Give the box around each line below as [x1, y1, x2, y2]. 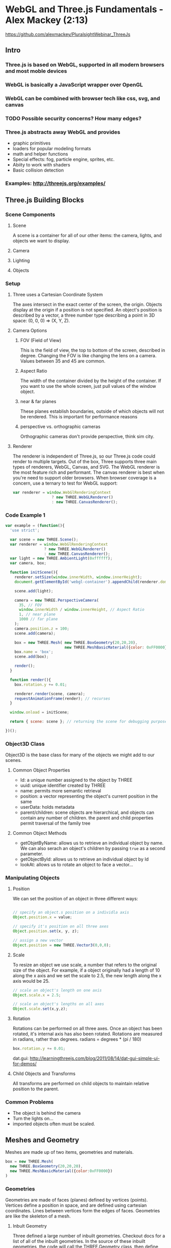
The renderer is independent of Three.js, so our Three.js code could [12, 453, 156, 459]
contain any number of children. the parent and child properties [20, 815, 154, 821]
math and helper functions [12, 151, 68, 157]
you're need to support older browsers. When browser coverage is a [12, 475, 157, 481]
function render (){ [10, 677, 51, 683]
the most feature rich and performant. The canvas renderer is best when [12, 469, 165, 475]
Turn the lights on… [12, 1116, 53, 1122]
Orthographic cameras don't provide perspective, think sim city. [20, 434, 154, 440]
